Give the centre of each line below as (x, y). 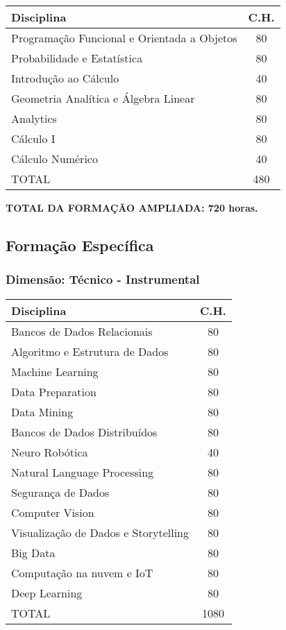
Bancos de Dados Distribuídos (84, 432)
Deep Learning (47, 593)
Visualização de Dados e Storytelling (100, 532)
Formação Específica (80, 245)
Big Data (33, 552)
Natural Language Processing (83, 472)
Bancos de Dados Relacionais (82, 331)
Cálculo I (33, 138)
